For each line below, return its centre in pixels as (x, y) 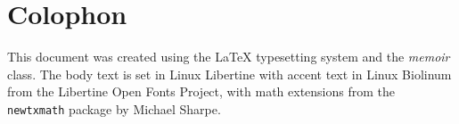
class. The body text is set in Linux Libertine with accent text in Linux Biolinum (229, 74)
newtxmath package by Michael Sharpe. (114, 108)
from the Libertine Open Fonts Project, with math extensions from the (201, 91)
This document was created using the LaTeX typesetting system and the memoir (229, 57)
